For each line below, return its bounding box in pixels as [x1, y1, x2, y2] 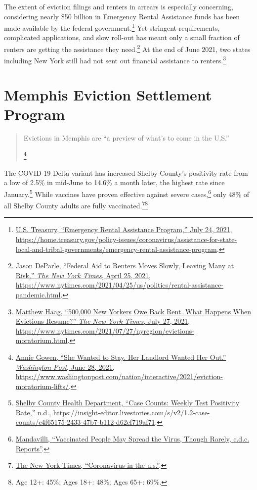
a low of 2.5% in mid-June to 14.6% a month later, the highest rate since [4, 177, 225, 188]
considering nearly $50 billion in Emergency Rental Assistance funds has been [4, 11, 240, 21]
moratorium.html [15, 335, 68, 345]
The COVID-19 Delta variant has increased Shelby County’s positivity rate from [4, 167, 248, 178]
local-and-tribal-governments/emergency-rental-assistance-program [15, 244, 217, 254]
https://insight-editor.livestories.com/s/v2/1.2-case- [53, 407, 210, 417]
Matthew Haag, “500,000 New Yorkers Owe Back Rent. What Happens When [15, 306, 251, 316]
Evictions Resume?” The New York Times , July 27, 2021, [15, 316, 190, 326]
